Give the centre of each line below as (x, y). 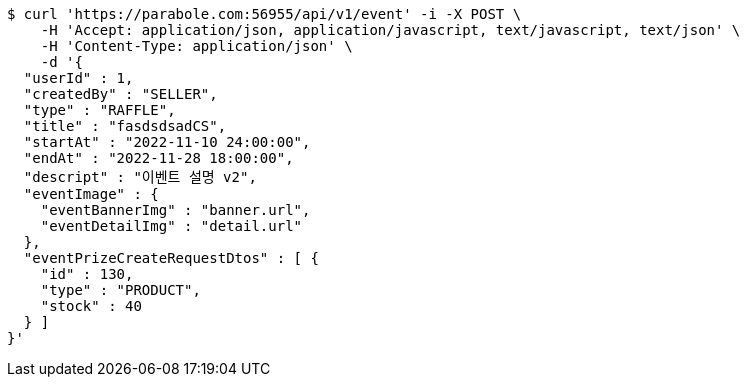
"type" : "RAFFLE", (99, 110)
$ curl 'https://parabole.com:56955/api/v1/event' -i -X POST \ (264, 14)
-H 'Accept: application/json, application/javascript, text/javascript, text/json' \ (390, 30)
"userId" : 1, (78, 78)
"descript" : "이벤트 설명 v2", (140, 177)
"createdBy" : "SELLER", (120, 94)
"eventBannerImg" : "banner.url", (175, 210)
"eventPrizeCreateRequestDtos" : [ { (171, 258)
